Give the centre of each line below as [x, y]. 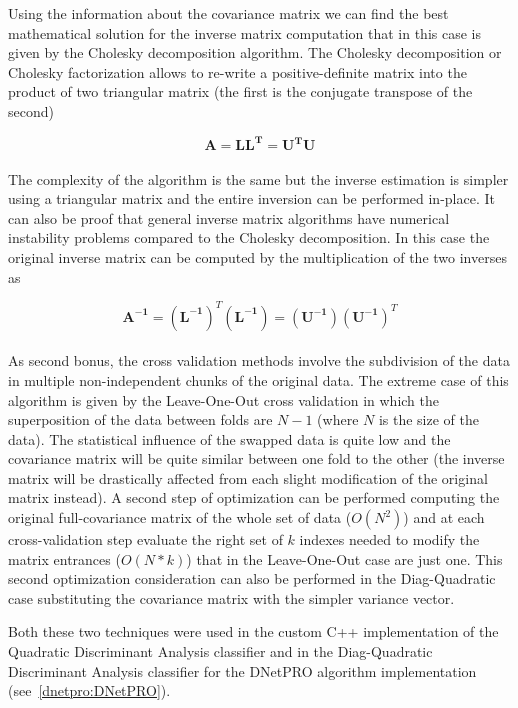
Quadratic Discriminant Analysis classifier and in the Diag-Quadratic [220, 651]
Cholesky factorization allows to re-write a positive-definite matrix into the [237, 71]
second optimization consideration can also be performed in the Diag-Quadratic [252, 578]
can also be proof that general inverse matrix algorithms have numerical [229, 217]
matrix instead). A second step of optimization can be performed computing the [254, 497]
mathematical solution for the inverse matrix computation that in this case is [244, 32]
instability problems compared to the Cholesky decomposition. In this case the [249, 237]
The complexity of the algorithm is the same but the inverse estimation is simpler [258, 178]
